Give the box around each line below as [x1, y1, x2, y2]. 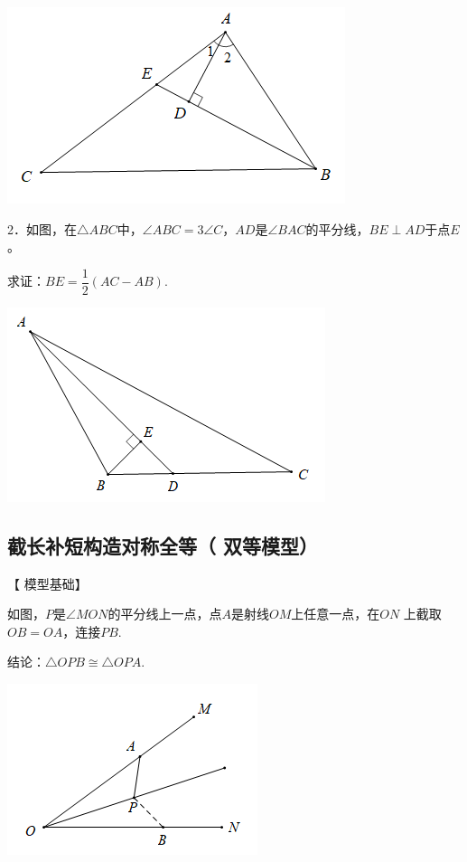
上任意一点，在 [291, 604, 380, 623]
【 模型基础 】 [7, 573, 88, 592]
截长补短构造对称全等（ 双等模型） [7, 531, 319, 559]
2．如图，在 [7, 219, 77, 238]
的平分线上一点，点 [107, 604, 222, 623]
